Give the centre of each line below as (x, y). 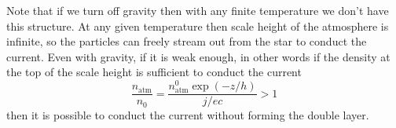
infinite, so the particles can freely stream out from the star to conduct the (187, 41)
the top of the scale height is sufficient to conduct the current (154, 72)
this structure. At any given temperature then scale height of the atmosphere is (198, 26)
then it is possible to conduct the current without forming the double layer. (188, 115)
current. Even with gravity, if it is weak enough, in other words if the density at (198, 56)
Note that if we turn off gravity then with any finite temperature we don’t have (198, 10)
